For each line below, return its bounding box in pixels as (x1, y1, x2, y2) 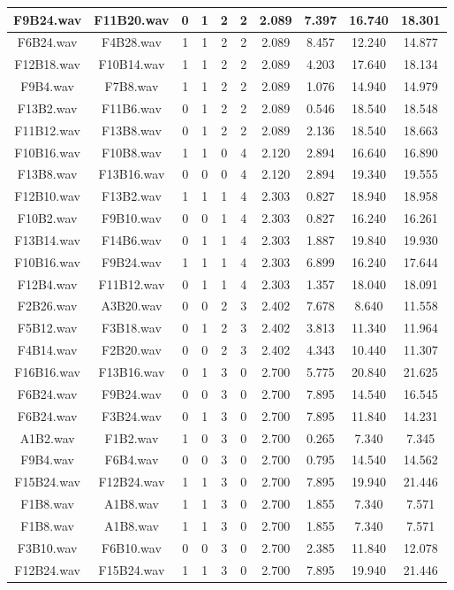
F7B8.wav (104, 77, 159, 96)
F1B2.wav (104, 428, 159, 447)
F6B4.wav (104, 450, 159, 469)
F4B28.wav (102, 33, 162, 51)
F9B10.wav (102, 209, 162, 227)
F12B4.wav (17, 274, 78, 293)
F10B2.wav (17, 209, 78, 227)
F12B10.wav (14, 187, 80, 205)
